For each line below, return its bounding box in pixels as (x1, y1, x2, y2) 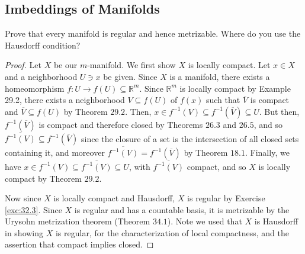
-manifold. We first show (87, 59, 176, 71)
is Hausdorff (254, 215, 298, 227)
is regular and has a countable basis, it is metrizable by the (74, 203, 290, 216)
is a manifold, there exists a (169, 70, 270, 82)
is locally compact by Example (179, 82, 291, 94)
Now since (5, 192, 41, 204)
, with (129, 160, 150, 172)
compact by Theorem (5, 172, 82, 184)
